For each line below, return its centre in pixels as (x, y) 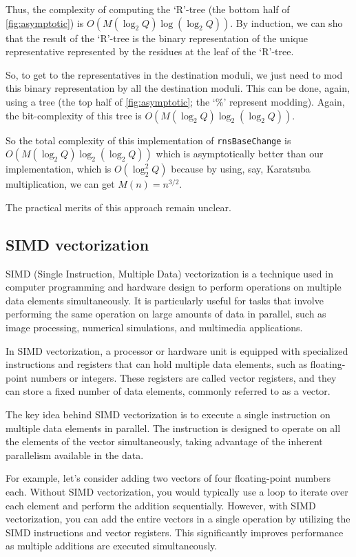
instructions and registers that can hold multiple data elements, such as (157, 364)
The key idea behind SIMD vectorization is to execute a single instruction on (168, 414)
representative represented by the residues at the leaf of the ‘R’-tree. (150, 51)
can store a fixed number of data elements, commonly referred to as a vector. (168, 391)
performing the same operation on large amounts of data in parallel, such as (166, 314)
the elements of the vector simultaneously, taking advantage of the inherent (164, 441)
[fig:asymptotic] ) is (45, 22)
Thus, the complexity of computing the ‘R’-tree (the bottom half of (148, 9)
